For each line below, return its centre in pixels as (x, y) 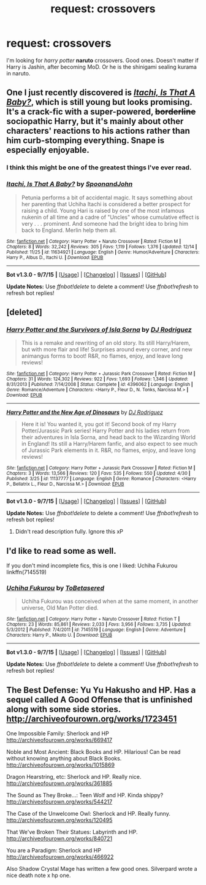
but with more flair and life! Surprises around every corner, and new (107, 350)
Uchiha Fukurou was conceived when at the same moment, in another (110, 601)
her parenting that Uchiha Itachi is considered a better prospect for (106, 204)
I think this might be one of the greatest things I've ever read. (99, 167)
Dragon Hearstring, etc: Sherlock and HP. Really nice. (74, 777)
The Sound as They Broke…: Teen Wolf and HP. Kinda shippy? (85, 795)
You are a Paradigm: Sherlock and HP (54, 851)
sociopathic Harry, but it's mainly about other (95, 121)
